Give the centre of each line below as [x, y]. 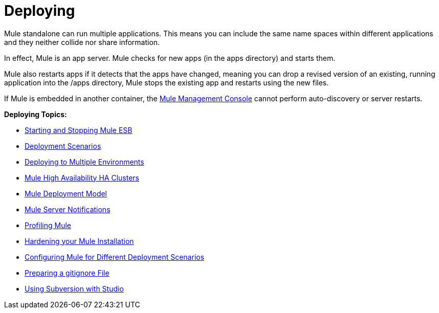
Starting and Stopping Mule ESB [79, 130]
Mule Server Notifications [68, 209]
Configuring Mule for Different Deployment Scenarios [115, 257]
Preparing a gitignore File [67, 273]
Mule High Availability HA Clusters [82, 177]
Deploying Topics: [36, 114]
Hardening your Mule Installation [79, 241]
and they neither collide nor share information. [82, 42]
